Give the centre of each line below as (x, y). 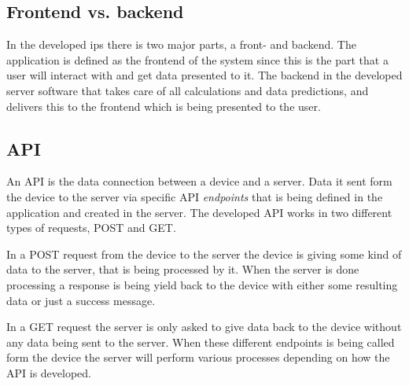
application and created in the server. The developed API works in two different (199, 212)
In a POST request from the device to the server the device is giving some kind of (204, 254)
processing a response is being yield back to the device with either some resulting (202, 284)
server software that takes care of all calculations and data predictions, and (188, 90)
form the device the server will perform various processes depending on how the (198, 357)
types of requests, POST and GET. (91, 228)
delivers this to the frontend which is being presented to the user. (164, 106)
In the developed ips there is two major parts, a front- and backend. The (181, 44)
